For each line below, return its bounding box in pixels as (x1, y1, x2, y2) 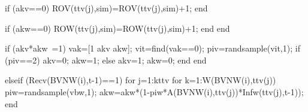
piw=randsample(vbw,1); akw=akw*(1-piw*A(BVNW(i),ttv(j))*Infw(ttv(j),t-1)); (5, 85, 304, 98)
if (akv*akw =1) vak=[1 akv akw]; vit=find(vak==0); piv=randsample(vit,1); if (5, 42, 300, 55)
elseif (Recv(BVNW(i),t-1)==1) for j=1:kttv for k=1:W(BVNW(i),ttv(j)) (5, 74, 276, 86)
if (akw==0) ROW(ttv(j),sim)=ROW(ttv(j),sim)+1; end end (5, 22, 230, 34)
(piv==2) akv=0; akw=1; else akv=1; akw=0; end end (5, 53, 207, 66)
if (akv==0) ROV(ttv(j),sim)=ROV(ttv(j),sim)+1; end (5, 2, 208, 14)
